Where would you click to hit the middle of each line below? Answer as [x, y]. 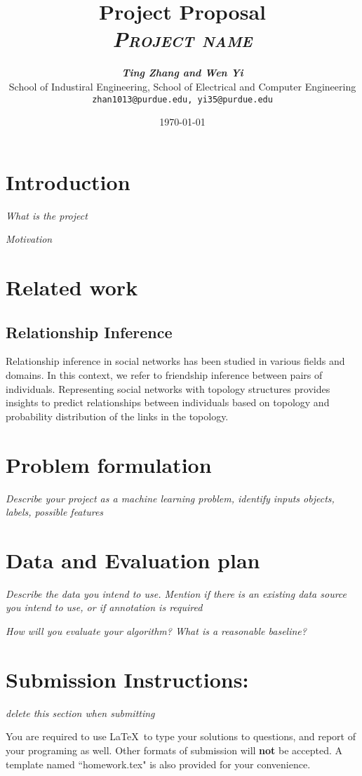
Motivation [29, 239]
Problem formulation [109, 464]
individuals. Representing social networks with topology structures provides [168, 388]
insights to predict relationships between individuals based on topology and [168, 402]
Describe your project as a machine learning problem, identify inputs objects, [170, 498]
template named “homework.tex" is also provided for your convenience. [158, 764]
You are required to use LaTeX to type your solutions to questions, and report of [181, 736]
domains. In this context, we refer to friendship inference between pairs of [164, 375]
